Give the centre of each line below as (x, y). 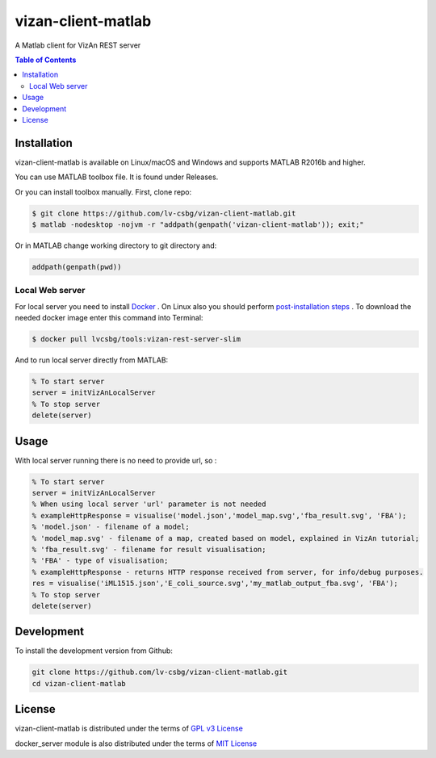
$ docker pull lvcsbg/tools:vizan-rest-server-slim (136, 339)
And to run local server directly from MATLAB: (92, 360)
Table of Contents (46, 60)
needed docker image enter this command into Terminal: (109, 318)
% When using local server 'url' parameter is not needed (149, 504)
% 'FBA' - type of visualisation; (100, 561)
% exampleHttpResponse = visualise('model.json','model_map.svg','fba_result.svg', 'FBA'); (219, 515)
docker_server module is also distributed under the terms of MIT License (136, 743)
